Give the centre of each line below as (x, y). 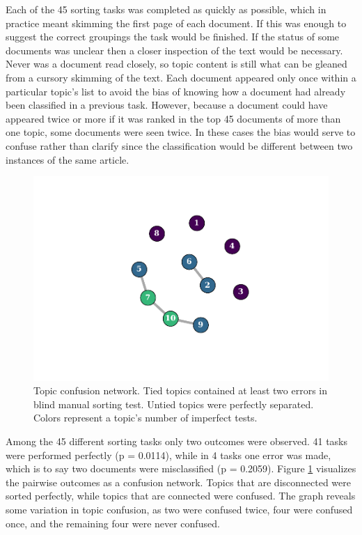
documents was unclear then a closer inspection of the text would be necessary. (174, 50)
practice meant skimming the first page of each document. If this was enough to (176, 23)
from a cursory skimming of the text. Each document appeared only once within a (181, 77)
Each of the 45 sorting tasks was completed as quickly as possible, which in (166, 9)
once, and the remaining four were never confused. (113, 523)
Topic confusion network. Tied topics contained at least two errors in (181, 390)
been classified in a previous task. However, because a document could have (167, 105)
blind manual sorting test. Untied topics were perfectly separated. (174, 404)
